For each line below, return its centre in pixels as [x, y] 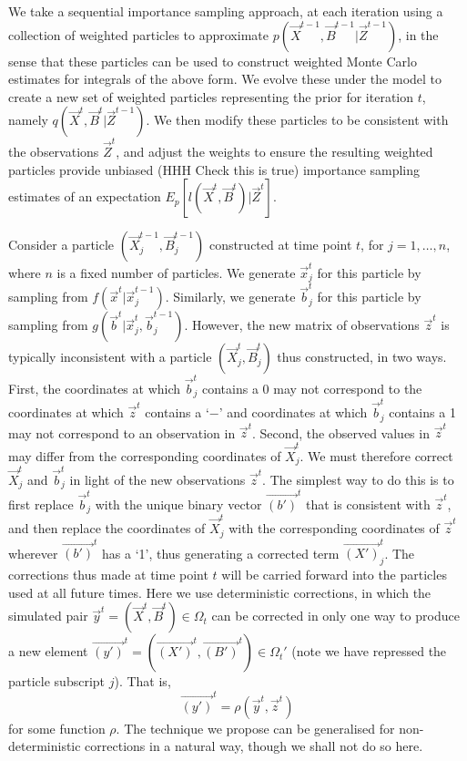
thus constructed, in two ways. [362, 357]
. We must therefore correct [376, 455]
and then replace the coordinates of [107, 528]
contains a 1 [422, 412]
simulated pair [48, 616]
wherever [33, 553]
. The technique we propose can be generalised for [255, 728]
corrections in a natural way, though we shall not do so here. [254, 746]
